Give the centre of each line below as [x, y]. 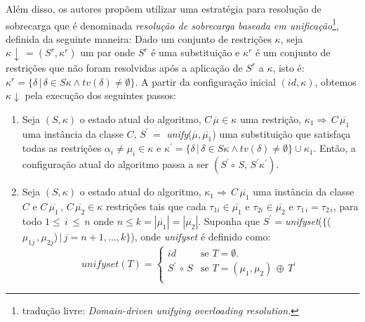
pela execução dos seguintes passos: [100, 95]
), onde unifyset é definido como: [201, 236]
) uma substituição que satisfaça [281, 133]
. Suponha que [229, 220]
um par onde [108, 52]
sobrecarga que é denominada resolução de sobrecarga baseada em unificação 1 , [172, 24]
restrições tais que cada [156, 206]
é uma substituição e [195, 52]
